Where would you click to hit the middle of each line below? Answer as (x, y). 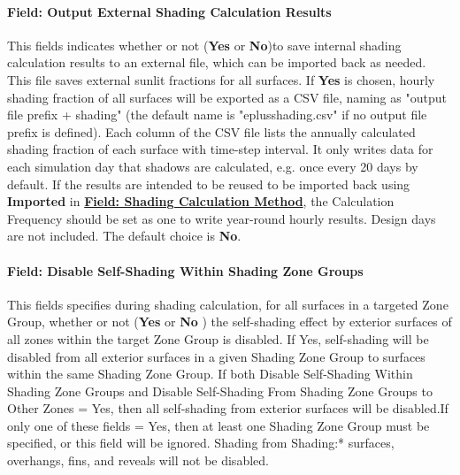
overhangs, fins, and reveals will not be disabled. (138, 460)
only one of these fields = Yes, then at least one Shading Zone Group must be (218, 425)
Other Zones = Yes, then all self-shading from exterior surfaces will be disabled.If (228, 408)
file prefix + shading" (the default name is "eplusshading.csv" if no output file (217, 115)
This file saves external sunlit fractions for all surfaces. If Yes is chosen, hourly (221, 79)
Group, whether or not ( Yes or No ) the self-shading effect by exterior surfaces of (230, 322)
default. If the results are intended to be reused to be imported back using (209, 184)
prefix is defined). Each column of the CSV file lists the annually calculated (211, 131)
